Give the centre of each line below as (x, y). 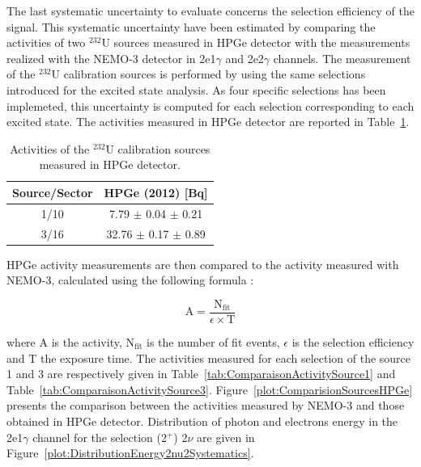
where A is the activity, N (70, 341)
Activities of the (50, 148)
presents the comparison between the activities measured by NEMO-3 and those (206, 405)
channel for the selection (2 (100, 437)
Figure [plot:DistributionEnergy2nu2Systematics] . (130, 453)
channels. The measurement (342, 58)
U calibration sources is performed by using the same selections (208, 74)
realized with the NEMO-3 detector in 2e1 (111, 58)
